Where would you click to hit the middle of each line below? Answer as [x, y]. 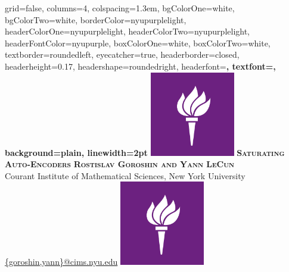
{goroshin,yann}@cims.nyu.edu [61, 262]
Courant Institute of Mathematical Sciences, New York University [125, 175]
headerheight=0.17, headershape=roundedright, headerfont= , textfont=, [140, 66]
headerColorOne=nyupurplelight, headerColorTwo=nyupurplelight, [128, 31]
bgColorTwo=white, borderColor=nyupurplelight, [96, 19]
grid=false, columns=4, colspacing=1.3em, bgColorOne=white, [120, 8]
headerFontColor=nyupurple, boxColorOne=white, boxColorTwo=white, [138, 43]
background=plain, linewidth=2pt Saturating [145, 152]
